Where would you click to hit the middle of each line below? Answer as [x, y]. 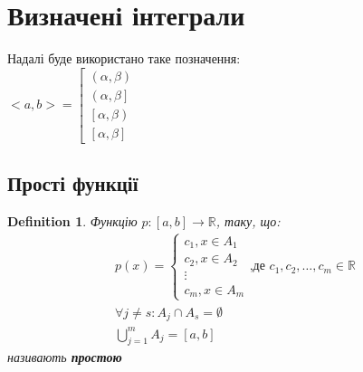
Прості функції [73, 183]
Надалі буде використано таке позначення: [124, 58]
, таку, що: [248, 221]
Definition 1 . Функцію [72, 221]
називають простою [65, 357]
